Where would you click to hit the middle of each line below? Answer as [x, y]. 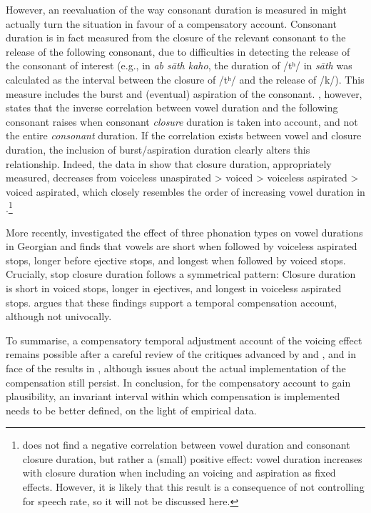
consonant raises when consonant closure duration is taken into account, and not [182, 121]
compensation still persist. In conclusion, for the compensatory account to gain [178, 382]
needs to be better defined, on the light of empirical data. [131, 410]
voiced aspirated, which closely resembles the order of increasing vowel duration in [185, 191]
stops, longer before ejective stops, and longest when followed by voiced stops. [176, 260]
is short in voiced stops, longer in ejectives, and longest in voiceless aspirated [174, 288]
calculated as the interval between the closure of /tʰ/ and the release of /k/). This [185, 79]
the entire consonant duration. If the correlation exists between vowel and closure [184, 135]
